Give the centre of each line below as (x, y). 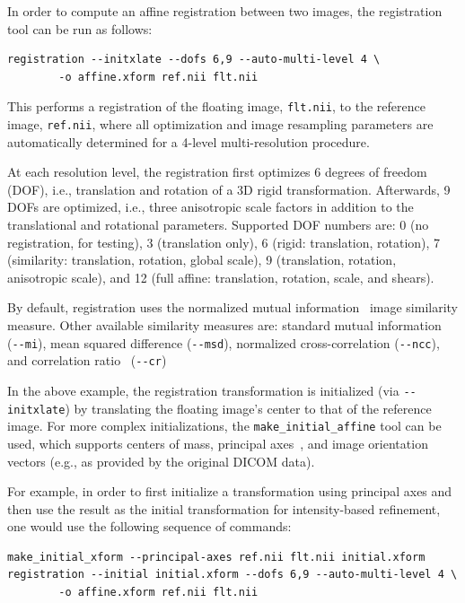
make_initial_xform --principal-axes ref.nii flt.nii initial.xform (216, 557)
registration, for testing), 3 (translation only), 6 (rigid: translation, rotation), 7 (224, 242)
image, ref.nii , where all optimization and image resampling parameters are (220, 124)
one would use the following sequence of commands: (149, 526)
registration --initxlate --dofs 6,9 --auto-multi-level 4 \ (194, 60)
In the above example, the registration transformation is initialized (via (203, 390)
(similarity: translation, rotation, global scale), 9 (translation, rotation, (202, 260)
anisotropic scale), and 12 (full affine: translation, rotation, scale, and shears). (221, 277)
